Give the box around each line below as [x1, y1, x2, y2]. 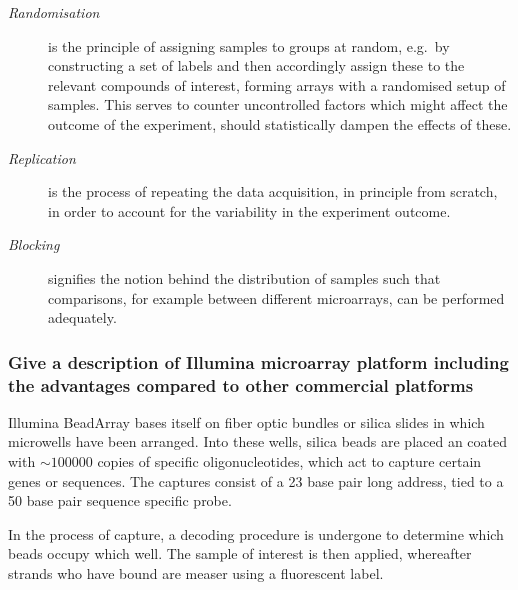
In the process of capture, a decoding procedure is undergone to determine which [8, 523, 504, 544]
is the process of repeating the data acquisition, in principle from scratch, [48, 181, 498, 202]
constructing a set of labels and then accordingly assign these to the [48, 55, 465, 76]
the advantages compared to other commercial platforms [8, 372, 474, 397]
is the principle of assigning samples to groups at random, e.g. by [48, 35, 450, 56]
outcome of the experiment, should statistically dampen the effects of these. [48, 113, 512, 134]
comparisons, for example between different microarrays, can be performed [48, 287, 505, 308]
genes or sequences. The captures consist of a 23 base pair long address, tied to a [8, 470, 504, 491]
